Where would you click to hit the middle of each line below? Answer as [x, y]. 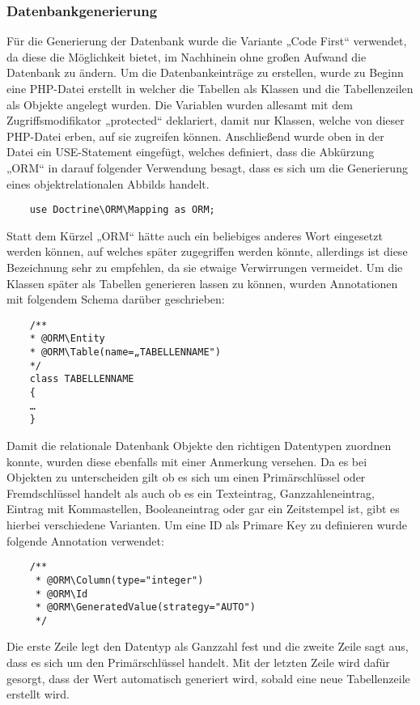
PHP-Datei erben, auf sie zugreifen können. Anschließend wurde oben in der [195, 136]
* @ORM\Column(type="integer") [119, 580]
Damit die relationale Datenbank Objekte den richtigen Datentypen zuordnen [199, 446]
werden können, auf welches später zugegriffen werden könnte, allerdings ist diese [207, 251]
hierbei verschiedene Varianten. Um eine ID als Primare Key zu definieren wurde [207, 525]
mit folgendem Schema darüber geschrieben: [116, 299]
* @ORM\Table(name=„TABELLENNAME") [125, 352]
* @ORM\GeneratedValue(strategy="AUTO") [145, 607]
